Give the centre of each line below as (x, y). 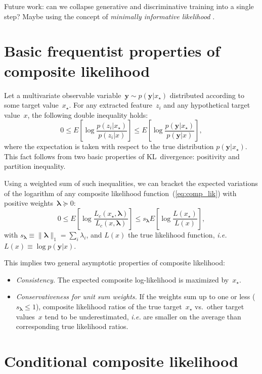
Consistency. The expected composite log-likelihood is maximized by (122, 279)
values (25, 316)
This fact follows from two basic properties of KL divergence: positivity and (122, 156)
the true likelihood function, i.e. (177, 234)
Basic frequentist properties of (112, 51)
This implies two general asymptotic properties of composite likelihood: (115, 263)
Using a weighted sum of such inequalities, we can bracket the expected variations (131, 183)
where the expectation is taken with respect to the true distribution (109, 146)
